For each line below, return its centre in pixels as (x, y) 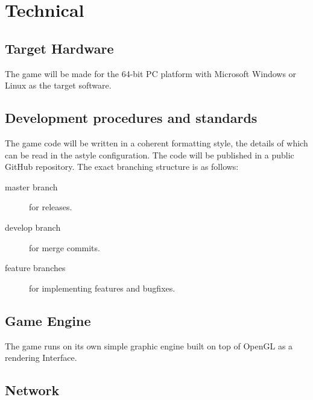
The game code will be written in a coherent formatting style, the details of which (156, 142)
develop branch (33, 227)
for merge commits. (65, 247)
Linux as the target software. (58, 85)
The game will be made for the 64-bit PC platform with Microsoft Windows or (151, 73)
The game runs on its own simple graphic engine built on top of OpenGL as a (149, 345)
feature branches (35, 268)
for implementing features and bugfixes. (102, 288)
